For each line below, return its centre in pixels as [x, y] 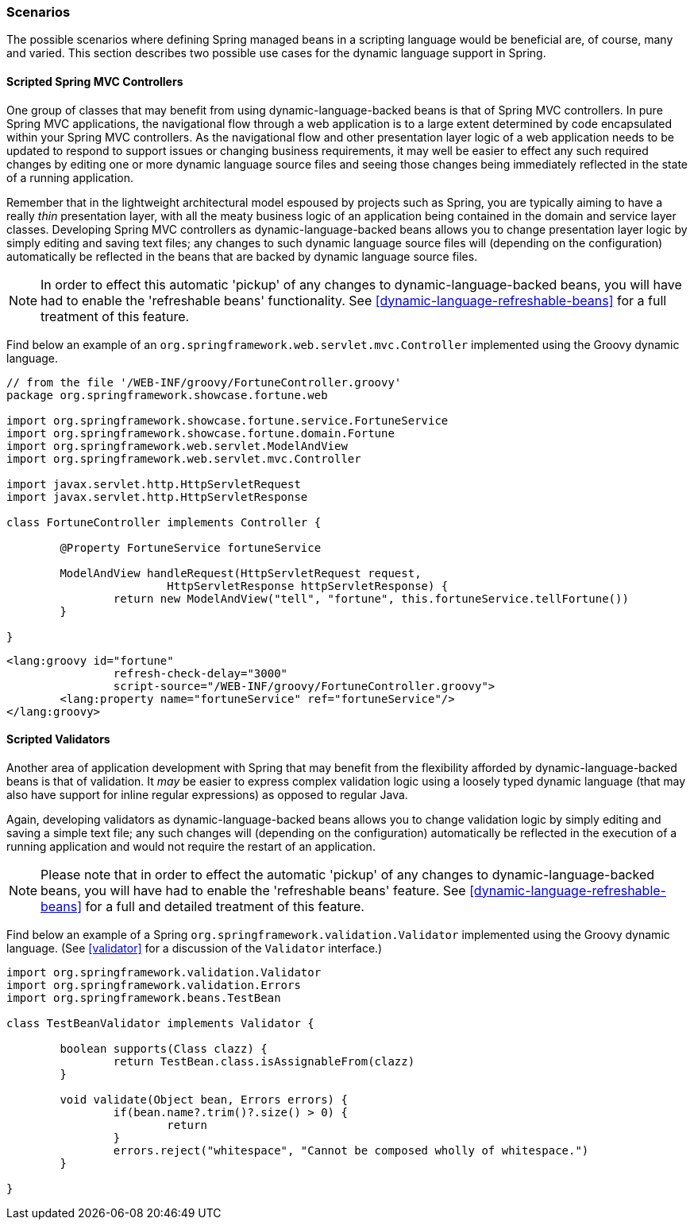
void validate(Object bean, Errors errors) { [204, 1099]
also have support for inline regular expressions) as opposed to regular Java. [207, 794]
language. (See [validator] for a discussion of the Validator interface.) [195, 948]
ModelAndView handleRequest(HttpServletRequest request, [241, 573]
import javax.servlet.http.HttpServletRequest [154, 484]
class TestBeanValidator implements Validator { [160, 1023]
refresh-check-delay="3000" [200, 673]
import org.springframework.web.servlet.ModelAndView [177, 446]
